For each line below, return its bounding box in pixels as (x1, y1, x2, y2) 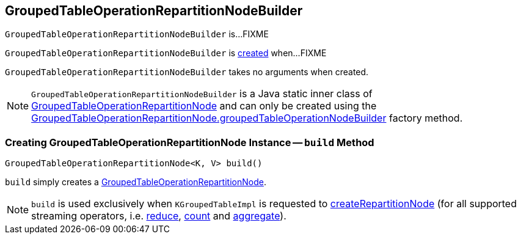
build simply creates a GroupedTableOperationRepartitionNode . (5, 177, 266, 188)
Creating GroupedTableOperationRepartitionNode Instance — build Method (5, 136, 374, 149)
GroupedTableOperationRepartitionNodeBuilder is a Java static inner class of (31, 87, 373, 100)
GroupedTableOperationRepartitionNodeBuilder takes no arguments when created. (5, 67, 369, 78)
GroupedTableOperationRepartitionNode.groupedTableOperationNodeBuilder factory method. (31, 112, 463, 125)
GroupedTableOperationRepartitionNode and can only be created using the (31, 100, 377, 112)
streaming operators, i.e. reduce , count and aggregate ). (31, 210, 286, 222)
